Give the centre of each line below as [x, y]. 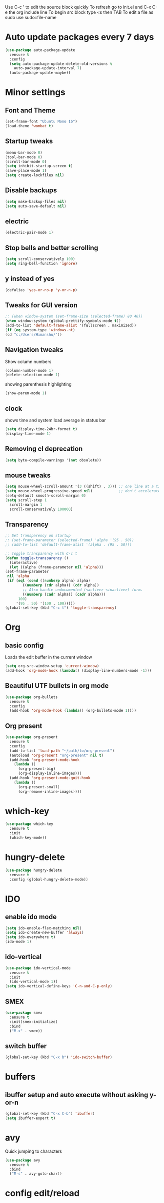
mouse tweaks [28, 475]
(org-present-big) [37, 769]
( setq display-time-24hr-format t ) [41, 429]
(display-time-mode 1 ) [28, 434]
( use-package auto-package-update [40, 50]
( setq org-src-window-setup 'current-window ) [52, 666]
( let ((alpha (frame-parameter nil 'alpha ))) [57, 567]
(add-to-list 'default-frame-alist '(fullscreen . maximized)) [71, 326]
